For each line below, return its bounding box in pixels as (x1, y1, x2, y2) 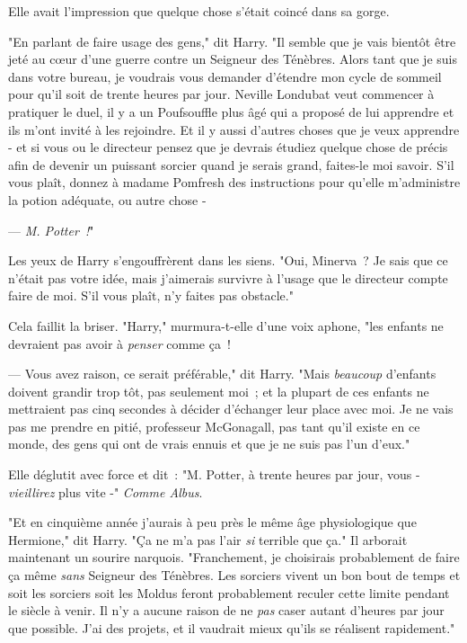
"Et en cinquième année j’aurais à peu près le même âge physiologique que (8, 513, 417, 531)
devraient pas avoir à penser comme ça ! (8, 334, 231, 353)
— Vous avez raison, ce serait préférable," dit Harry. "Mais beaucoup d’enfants (8, 364, 436, 383)
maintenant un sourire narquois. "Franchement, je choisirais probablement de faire (8, 548, 460, 567)
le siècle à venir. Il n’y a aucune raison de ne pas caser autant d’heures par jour (8, 601, 445, 620)
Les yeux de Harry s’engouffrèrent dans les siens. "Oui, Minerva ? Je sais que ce (8, 251, 448, 270)
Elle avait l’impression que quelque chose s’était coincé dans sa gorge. (8, 2, 390, 20)
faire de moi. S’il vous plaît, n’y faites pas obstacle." (8, 286, 294, 305)
